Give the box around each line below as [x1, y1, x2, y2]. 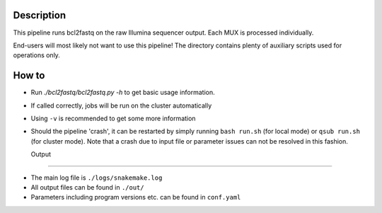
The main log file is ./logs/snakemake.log [30, 173, 163, 182]
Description [13, 9, 66, 21]
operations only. [13, 51, 60, 59]
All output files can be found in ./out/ [30, 183, 144, 191]
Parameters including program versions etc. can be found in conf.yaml [30, 193, 241, 202]
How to [13, 69, 45, 81]
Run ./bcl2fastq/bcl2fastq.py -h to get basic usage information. [30, 88, 215, 97]
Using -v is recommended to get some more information [30, 114, 196, 122]
